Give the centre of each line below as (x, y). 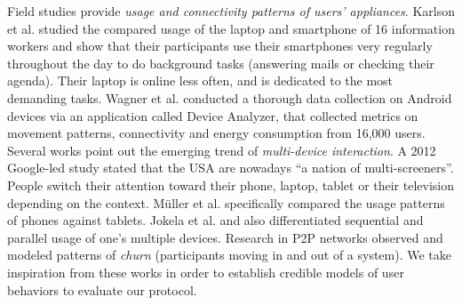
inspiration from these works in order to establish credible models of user (206, 272)
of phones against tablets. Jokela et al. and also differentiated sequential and (215, 220)
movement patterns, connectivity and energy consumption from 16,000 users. (216, 133)
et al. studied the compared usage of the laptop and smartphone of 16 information (231, 28)
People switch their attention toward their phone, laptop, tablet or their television (231, 185)
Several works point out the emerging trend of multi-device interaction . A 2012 (222, 150)
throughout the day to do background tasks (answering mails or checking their (221, 63)
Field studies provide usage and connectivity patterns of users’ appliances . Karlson (231, 11)
